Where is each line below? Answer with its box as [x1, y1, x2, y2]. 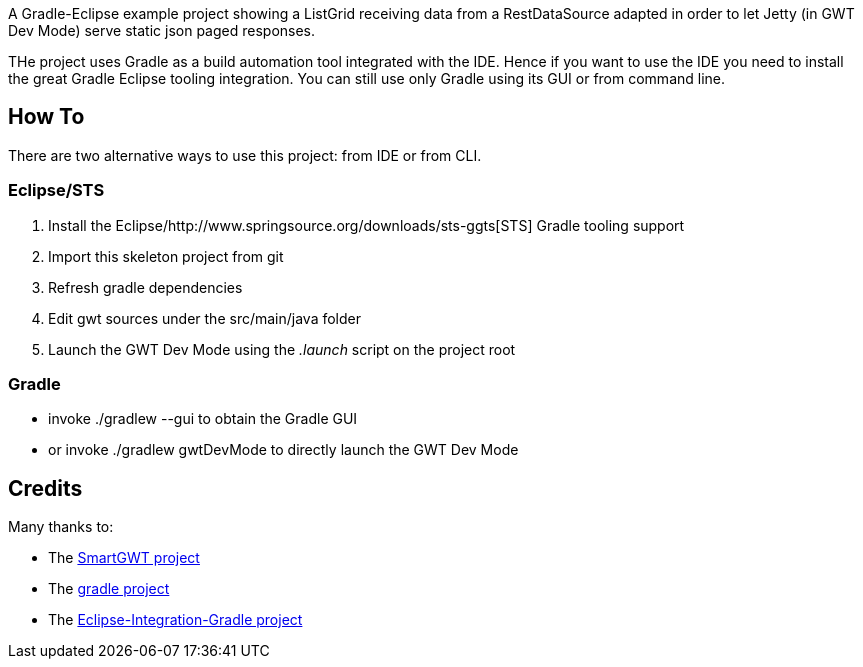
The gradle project [48, 580, 170, 598]
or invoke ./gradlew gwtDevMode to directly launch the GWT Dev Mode [48, 441, 519, 459]
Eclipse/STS [8, 180, 105, 201]
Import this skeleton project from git [48, 247, 284, 265]
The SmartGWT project [48, 549, 200, 567]
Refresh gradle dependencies [48, 278, 243, 296]
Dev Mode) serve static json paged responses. [8, 22, 316, 39]
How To [8, 104, 85, 130]
